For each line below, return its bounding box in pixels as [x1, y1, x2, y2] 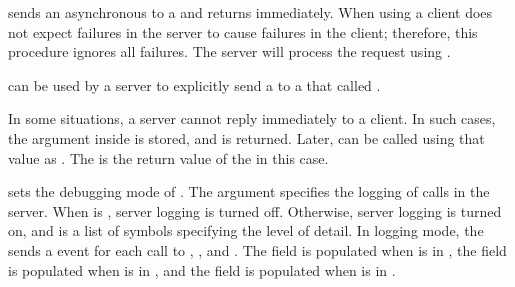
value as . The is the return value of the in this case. [8, 147, 329, 168]
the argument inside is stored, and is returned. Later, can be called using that [8, 127, 485, 148]
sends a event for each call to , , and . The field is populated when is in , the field [8, 239, 507, 260]
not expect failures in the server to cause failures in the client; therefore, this [8, 21, 478, 42]
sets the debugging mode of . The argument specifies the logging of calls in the [8, 181, 490, 202]
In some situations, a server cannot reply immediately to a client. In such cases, [8, 108, 496, 129]
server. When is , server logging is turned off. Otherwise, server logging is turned [8, 200, 502, 221]
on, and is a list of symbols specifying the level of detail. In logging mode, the [8, 220, 484, 241]
